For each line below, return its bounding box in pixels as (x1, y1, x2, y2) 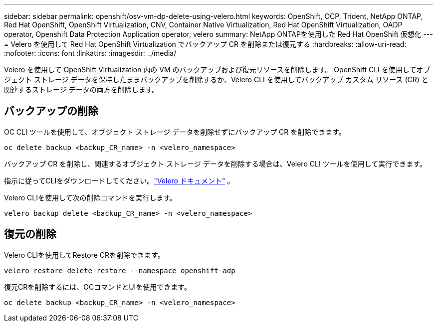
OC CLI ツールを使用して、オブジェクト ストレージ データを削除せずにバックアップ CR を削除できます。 (4, 127, 346, 136)
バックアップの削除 (4, 105, 98, 118)
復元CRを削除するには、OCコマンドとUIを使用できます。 (4, 282, 191, 291)
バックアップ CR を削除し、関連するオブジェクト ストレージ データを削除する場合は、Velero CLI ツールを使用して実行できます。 (4, 159, 427, 168)
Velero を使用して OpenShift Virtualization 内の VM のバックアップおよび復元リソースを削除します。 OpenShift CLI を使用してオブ (4, 65, 431, 74)
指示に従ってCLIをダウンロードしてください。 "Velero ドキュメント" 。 (4, 176, 234, 185)
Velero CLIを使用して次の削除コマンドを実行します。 (4, 193, 177, 202)
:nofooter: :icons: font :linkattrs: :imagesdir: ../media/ (4, 49, 177, 57)
